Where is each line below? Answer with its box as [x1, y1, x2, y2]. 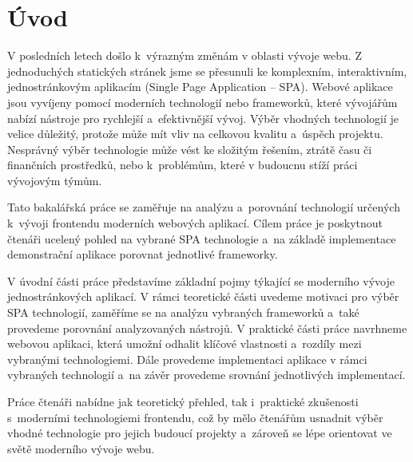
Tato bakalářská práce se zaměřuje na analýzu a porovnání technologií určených [7, 199, 400, 215]
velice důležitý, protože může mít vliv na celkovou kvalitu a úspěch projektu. [7, 125, 383, 142]
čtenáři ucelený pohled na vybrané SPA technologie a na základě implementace [7, 230, 396, 247]
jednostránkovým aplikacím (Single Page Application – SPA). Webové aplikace [7, 78, 393, 95]
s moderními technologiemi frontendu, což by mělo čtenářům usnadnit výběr [7, 409, 383, 425]
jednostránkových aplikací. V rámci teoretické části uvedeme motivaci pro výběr [7, 288, 399, 305]
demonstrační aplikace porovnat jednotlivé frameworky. [7, 246, 278, 263]
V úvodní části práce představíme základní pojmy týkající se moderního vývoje [7, 272, 395, 289]
